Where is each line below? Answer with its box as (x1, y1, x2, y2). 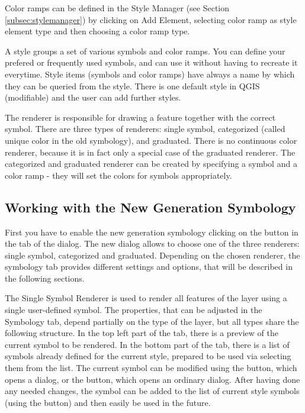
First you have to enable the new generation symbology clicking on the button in (5, 225, 298, 238)
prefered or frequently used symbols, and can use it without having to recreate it (5, 56, 298, 69)
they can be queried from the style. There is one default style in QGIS (5, 79, 260, 92)
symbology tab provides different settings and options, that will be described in (5, 260, 293, 273)
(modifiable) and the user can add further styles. (5, 91, 181, 104)
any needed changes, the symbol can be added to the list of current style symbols (5, 385, 300, 397)
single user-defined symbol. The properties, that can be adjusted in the (5, 304, 262, 316)
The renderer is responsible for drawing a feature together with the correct (5, 111, 276, 123)
